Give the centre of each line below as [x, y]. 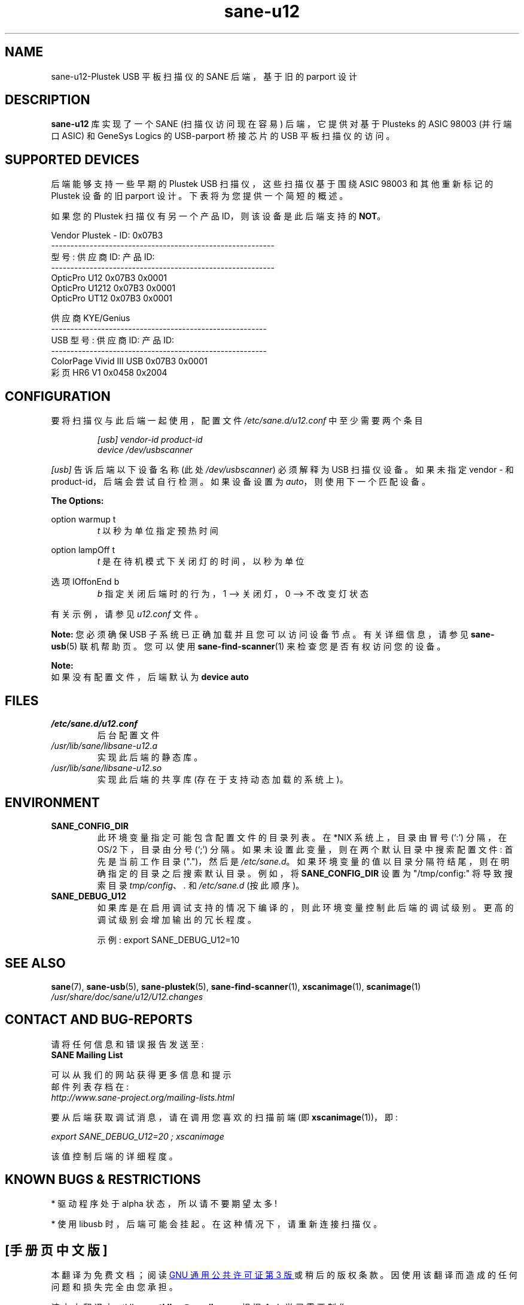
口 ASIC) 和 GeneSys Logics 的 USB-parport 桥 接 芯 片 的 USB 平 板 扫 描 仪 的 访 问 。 [223, 136]
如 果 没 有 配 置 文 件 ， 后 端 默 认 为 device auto [150, 677]
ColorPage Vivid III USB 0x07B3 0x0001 [129, 361]
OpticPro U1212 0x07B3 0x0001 [113, 288]
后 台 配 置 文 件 [128, 735]
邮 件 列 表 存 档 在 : [90, 1086]
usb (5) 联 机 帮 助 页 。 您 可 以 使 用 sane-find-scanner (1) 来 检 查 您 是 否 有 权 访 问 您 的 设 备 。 [248, 647]
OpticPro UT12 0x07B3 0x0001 [112, 298]
